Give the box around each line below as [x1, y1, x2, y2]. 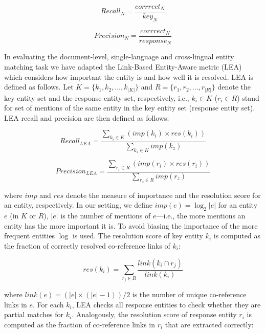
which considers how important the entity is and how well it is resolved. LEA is [4, 71, 254, 82]
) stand [237, 92, 259, 103]
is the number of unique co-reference [132, 288, 247, 299]
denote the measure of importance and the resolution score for [65, 189, 261, 200]
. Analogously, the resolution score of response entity [72, 309, 237, 320]
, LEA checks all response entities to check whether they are [72, 299, 261, 309]
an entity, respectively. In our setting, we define [4, 199, 152, 210]
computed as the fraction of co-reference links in [4, 319, 156, 329]
